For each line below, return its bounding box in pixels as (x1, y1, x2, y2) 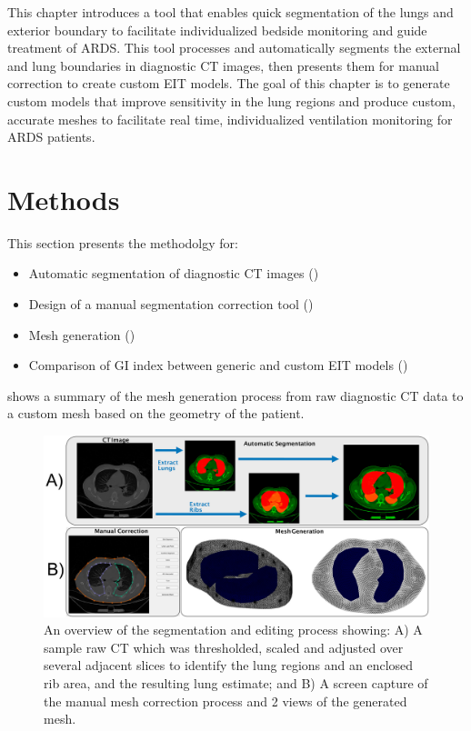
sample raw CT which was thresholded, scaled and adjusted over (44, 637, 404, 656)
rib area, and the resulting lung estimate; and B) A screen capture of (44, 673, 428, 692)
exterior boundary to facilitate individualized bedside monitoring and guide (7, 20, 427, 39)
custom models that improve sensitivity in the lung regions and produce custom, (7, 91, 456, 110)
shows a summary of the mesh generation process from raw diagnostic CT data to (7, 386, 464, 405)
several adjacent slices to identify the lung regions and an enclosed (44, 656, 414, 675)
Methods (7, 180, 120, 217)
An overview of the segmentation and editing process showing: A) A (44, 620, 423, 639)
